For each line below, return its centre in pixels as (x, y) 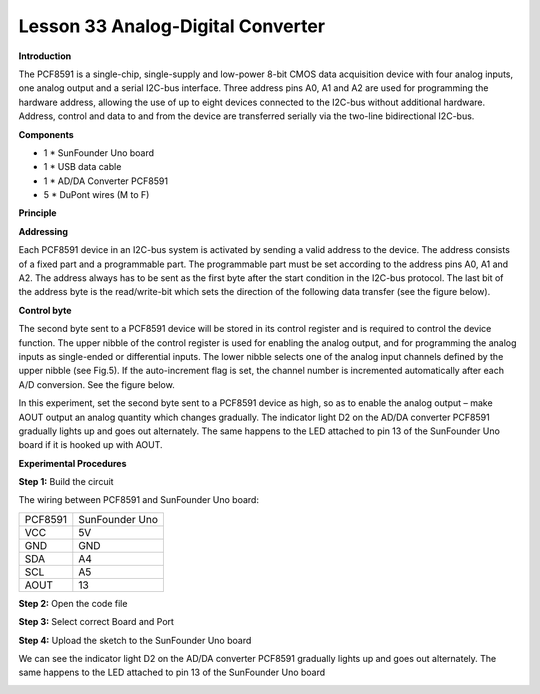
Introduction (45, 56)
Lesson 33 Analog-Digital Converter (171, 26)
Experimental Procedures (72, 463)
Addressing (43, 231)
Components (46, 134)
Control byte (45, 310)
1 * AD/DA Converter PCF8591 (106, 181)
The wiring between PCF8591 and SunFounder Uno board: (139, 500)
